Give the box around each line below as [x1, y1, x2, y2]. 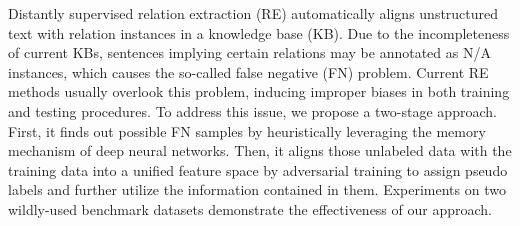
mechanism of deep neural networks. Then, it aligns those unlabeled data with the [8, 140, 512, 161]
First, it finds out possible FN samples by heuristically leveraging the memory [8, 120, 486, 141]
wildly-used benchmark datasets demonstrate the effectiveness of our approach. [8, 198, 492, 219]
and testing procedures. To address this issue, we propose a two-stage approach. [8, 100, 497, 121]
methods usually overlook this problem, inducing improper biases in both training [8, 81, 510, 102]
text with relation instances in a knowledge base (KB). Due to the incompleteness [8, 22, 510, 43]
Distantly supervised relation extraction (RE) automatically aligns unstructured [8, 3, 499, 23]
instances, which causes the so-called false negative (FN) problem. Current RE [8, 61, 489, 82]
